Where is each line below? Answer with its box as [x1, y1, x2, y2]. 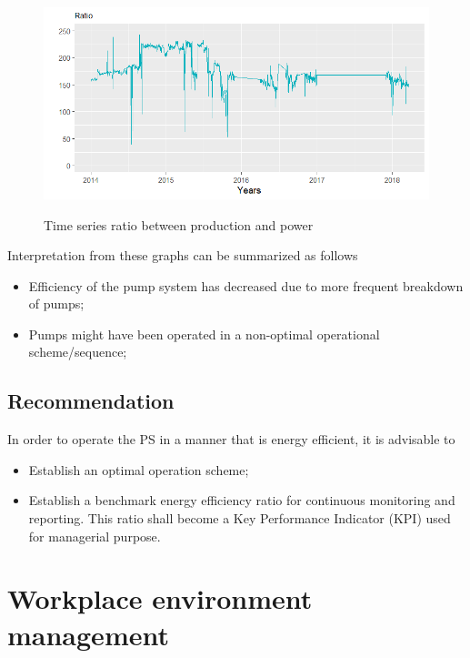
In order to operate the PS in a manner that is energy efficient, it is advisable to [7, 430, 455, 449]
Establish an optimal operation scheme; [28, 460, 249, 479]
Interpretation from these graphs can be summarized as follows [7, 246, 358, 265]
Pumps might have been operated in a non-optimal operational [28, 324, 380, 343]
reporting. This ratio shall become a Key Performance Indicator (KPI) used [28, 509, 451, 528]
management [7, 615, 169, 653]
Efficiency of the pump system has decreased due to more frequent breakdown [28, 276, 464, 295]
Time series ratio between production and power [44, 215, 314, 234]
